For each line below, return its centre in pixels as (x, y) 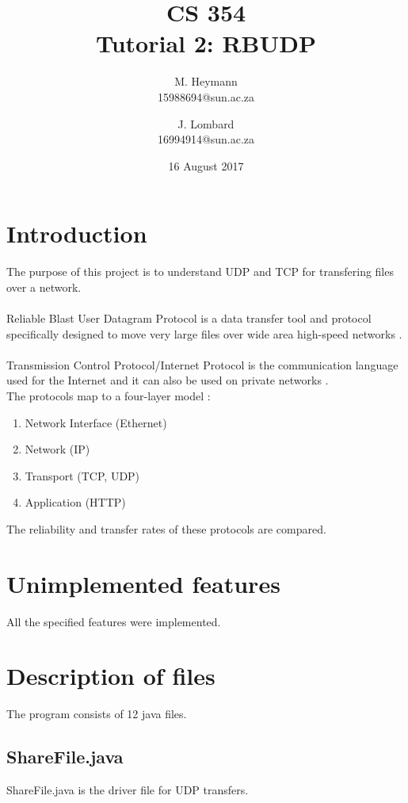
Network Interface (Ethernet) (96, 422)
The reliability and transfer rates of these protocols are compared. (166, 528)
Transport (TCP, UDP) (82, 475)
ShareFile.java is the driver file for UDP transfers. (128, 790)
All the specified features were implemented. (114, 621)
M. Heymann (206, 81)
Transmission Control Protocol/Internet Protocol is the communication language (202, 364)
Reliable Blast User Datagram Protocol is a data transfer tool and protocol (189, 318)
